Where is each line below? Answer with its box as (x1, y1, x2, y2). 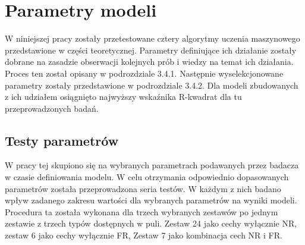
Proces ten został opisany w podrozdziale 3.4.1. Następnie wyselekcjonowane (5, 67, 284, 79)
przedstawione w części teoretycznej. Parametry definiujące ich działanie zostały (5, 43, 297, 56)
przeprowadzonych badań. (5, 102, 99, 114)
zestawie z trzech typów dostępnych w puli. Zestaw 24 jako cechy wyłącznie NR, (5, 217, 297, 230)
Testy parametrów (5, 131, 119, 149)
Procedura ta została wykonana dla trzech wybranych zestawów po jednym (5, 205, 278, 218)
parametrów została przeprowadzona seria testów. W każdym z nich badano (5, 182, 281, 194)
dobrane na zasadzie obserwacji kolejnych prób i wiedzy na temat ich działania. (5, 55, 294, 68)
